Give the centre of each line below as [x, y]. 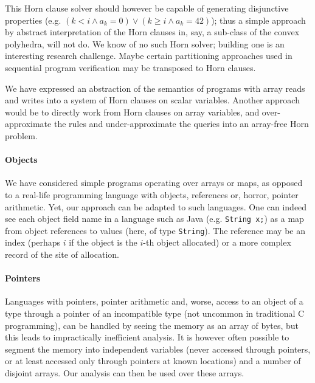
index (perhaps [33, 242]
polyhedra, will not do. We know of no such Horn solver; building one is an [145, 43]
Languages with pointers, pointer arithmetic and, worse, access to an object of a [154, 301]
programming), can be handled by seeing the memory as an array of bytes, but [152, 325]
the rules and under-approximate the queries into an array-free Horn [181, 124]
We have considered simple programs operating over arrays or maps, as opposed [154, 183]
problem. [21, 135]
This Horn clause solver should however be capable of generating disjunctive [147, 8]
